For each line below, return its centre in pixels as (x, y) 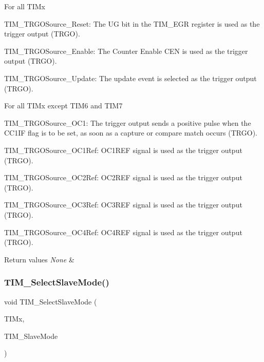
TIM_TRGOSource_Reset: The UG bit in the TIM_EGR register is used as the (132, 23)
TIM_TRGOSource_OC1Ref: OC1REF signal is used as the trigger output (123, 150)
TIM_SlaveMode (31, 336)
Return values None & (39, 259)
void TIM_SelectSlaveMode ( (51, 301)
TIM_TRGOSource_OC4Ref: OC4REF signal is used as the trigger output (123, 232)
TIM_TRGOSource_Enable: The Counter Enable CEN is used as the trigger (126, 51)
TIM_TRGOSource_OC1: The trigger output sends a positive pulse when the (128, 122)
